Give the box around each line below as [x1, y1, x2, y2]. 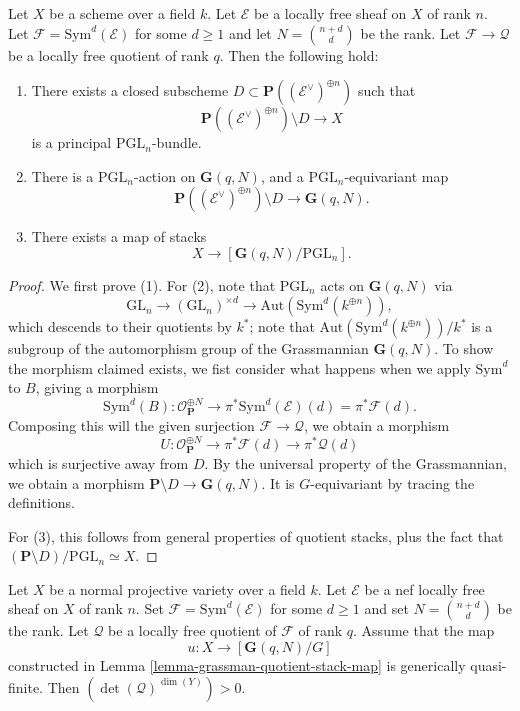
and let [228, 22, 272, 43]
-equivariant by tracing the [310, 472, 475, 493]
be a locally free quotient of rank [8, 44, 209, 65]
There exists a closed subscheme [31, 80, 229, 101]
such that [357, 80, 416, 101]
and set [364, 598, 409, 619]
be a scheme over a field [49, 3, 196, 23]
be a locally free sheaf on [254, 3, 407, 23]
